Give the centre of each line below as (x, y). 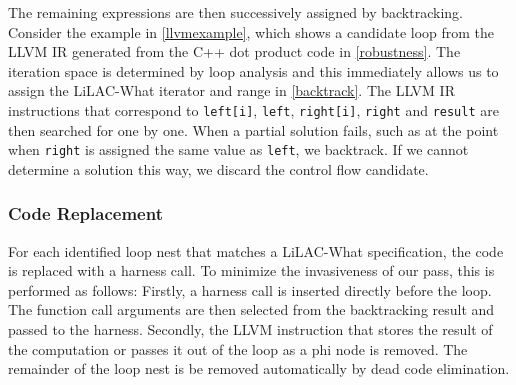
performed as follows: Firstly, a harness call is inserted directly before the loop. (250, 289)
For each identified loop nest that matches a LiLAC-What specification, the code (256, 250)
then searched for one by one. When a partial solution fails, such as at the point (253, 129)
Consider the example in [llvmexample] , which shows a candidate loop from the (251, 31)
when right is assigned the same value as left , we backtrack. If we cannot (238, 149)
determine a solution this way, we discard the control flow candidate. (218, 168)
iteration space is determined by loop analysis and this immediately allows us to (253, 70)
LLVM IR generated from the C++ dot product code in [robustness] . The (234, 51)
